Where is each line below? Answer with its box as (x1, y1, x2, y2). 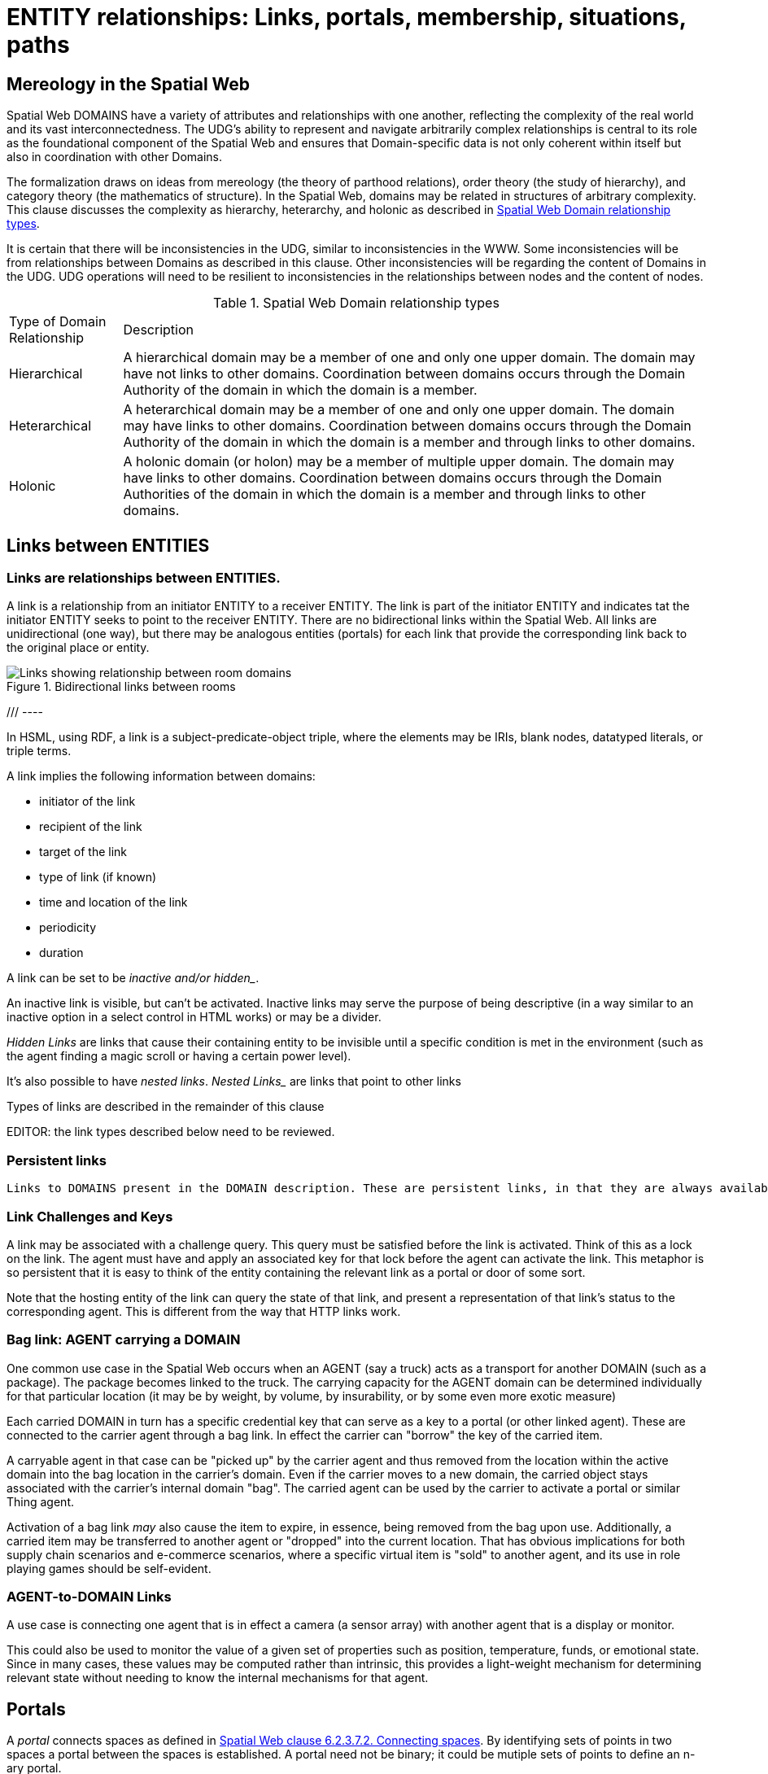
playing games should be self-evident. (7, 1561, 212, 1575)
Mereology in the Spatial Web (7, 73, 251, 94)
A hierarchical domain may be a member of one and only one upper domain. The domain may (123, 349, 696, 366)
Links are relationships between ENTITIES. (7, 570, 281, 587)
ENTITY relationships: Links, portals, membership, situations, (7, 3, 687, 31)
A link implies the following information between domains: (7, 769, 316, 784)
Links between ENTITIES (7, 535, 210, 556)
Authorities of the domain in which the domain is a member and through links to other (123, 486, 646, 503)
